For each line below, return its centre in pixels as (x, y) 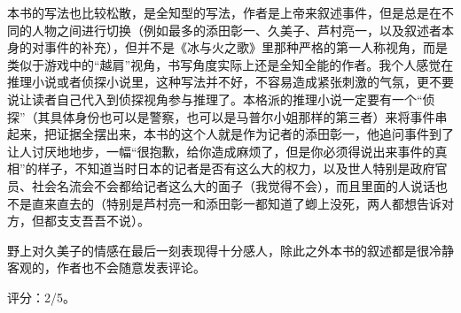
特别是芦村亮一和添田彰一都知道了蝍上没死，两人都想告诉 (273, 203)
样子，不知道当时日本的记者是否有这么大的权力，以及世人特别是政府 (236, 168)
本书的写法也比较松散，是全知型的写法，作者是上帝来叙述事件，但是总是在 (224, 12)
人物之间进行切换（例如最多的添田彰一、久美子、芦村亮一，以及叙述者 (236, 30)
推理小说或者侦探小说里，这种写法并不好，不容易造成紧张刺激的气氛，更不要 (230, 82)
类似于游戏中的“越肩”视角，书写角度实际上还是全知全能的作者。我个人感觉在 (230, 64)
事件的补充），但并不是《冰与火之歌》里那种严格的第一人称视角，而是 (246, 47)
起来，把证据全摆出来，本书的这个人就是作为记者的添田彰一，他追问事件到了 (230, 134)
